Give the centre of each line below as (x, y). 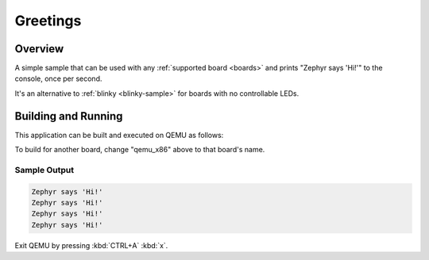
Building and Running (69, 116)
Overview (39, 49)
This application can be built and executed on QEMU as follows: (119, 135)
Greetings (48, 21)
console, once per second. (58, 78)
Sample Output (44, 170)
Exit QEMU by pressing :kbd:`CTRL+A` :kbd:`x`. (91, 245)
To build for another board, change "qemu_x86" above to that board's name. (140, 150)
